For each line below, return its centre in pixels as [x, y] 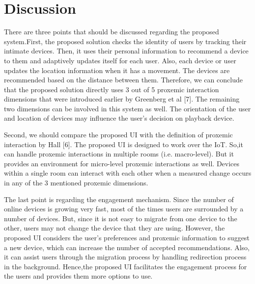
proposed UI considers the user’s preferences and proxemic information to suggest [127, 237]
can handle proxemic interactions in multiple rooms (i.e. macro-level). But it [119, 154]
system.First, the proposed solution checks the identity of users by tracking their [125, 41]
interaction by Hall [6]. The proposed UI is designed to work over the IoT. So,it [124, 144]
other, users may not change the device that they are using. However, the [114, 228]
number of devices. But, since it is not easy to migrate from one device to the [121, 218]
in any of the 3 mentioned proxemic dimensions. [76, 183]
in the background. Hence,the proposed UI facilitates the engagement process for [126, 266]
